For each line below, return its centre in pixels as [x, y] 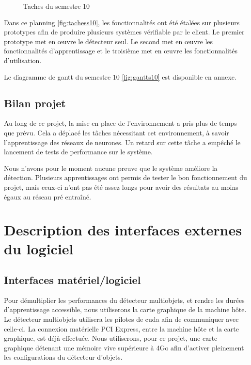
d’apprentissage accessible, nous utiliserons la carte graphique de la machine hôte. [125, 309]
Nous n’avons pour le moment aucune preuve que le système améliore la [111, 168]
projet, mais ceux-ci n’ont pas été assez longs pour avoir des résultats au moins [121, 187]
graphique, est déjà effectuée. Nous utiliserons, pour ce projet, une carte [111, 338]
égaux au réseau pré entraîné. [47, 196]
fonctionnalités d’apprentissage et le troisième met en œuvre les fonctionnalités [121, 51]
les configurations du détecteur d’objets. [63, 357]
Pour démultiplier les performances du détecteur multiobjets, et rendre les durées [124, 300]
